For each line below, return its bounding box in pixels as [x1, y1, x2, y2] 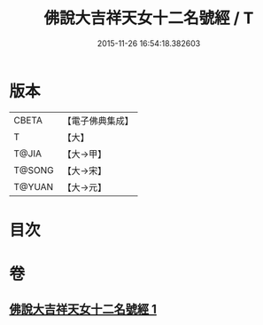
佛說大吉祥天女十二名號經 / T [43, 8, 254, 28]
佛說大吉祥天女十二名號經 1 [9, 302, 158, 317]
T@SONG [13, 163, 55, 176]
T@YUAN [13, 180, 54, 193]
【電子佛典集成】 [62, 115, 135, 127]
